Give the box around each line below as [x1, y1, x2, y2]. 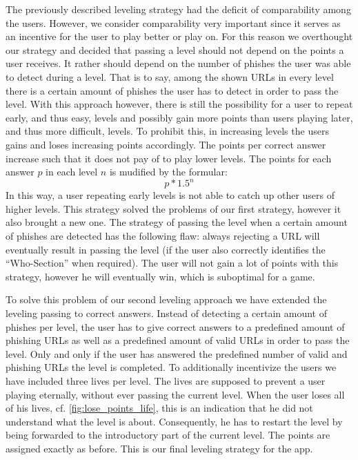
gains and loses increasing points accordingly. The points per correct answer [6, 137, 326, 151]
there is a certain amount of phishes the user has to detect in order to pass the [6, 83, 339, 97]
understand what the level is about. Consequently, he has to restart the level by [6, 414, 343, 428]
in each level [46, 164, 98, 179]
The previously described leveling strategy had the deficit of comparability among [6, 2, 351, 16]
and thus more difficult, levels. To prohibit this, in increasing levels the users [6, 124, 329, 138]
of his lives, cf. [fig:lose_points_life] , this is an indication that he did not [6, 401, 313, 415]
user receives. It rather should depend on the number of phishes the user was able [6, 56, 351, 70]
